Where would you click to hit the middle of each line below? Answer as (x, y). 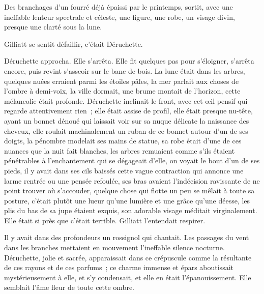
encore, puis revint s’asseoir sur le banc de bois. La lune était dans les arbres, (125, 70)
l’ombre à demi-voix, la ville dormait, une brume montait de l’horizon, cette (122, 91)
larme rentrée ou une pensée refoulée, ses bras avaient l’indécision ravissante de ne (132, 180)
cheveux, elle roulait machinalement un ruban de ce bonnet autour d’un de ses (126, 130)
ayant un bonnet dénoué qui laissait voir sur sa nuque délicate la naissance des (127, 120)
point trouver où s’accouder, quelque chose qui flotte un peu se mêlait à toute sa (129, 190)
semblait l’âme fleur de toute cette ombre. (69, 287)
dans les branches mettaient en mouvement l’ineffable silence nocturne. (114, 247)
